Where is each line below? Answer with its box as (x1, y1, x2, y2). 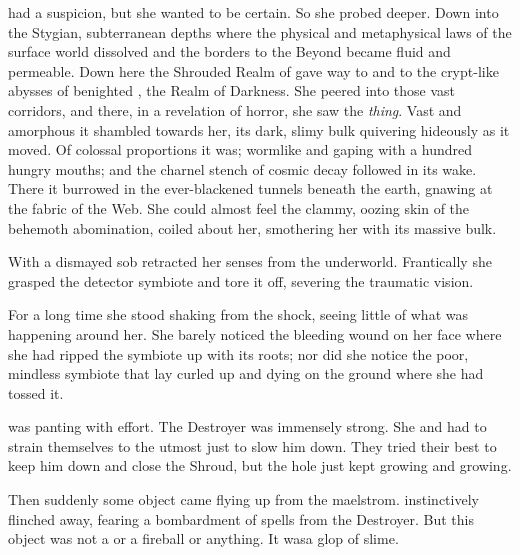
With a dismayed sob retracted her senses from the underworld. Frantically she (8, 251, 492, 272)
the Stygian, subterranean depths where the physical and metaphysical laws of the (8, 21, 512, 42)
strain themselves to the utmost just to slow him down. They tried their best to (8, 435, 497, 456)
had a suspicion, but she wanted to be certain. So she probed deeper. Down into (8, 2, 499, 22)
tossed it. (8, 382, 64, 403)
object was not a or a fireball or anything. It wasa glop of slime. (8, 528, 399, 549)
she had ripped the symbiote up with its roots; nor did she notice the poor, (8, 343, 469, 364)
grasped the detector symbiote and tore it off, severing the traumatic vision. (8, 270, 474, 291)
